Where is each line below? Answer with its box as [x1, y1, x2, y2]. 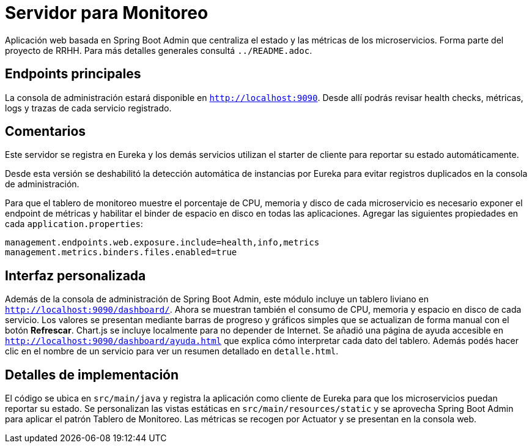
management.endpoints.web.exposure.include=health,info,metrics [5, 237, 320, 248]
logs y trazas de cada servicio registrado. [5, 102, 172, 113]
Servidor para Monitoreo [5, 2, 209, 23]
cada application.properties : [5, 218, 143, 230]
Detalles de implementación [5, 367, 179, 383]
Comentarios [5, 124, 86, 140]
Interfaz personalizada [5, 267, 146, 283]
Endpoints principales [5, 66, 141, 82]
